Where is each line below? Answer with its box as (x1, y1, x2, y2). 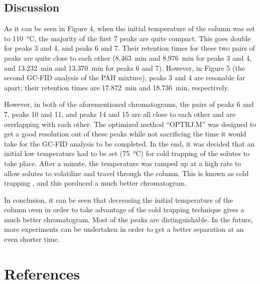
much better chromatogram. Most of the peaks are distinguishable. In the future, (4, 214, 253, 224)
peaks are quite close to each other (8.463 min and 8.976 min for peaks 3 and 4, (4, 52, 252, 63)
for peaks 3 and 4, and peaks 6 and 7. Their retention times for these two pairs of (4, 43, 255, 53)
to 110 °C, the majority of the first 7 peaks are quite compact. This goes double (4, 33, 251, 43)
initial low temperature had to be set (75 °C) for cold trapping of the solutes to (4, 148, 250, 159)
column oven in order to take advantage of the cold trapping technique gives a (4, 204, 244, 215)
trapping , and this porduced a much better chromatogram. (4, 178, 187, 188)
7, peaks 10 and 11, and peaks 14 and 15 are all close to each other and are (4, 108, 236, 119)
